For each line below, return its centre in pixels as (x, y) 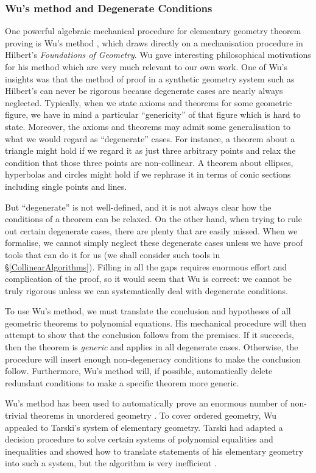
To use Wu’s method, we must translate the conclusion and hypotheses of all (148, 311)
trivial (16, 415)
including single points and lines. (66, 186)
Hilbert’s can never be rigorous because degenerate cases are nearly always (144, 91)
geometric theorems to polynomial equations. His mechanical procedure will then (156, 323)
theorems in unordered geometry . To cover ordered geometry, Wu (153, 415)
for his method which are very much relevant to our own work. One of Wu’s (146, 67)
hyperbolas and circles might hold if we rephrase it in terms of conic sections (148, 174)
